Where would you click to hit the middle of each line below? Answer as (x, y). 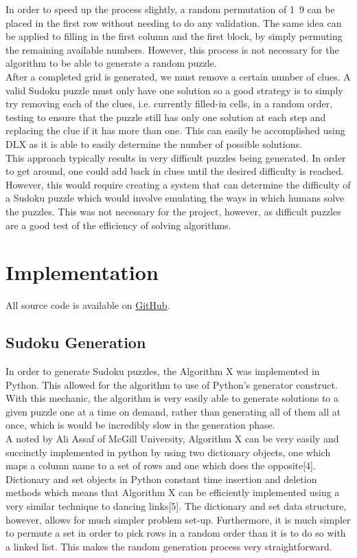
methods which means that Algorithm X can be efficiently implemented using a (173, 492)
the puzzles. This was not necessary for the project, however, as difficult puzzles (173, 211)
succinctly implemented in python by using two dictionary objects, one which (168, 452)
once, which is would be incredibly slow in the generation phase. (140, 425)
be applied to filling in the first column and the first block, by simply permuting (174, 36)
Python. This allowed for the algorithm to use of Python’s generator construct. (172, 384)
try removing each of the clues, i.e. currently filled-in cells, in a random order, (169, 104)
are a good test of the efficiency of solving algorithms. (118, 225)
